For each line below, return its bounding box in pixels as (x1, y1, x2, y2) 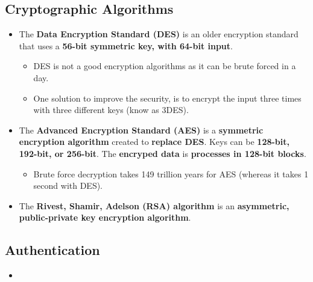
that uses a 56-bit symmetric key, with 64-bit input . (19, 39, 233, 52)
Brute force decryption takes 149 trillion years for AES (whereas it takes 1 (33, 167, 309, 180)
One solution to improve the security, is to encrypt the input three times (33, 91, 302, 104)
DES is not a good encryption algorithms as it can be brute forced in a (33, 60, 296, 72)
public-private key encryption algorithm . (19, 211, 191, 224)
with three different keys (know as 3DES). (33, 103, 189, 116)
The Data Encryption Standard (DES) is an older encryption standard (19, 28, 299, 40)
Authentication (5, 241, 100, 259)
